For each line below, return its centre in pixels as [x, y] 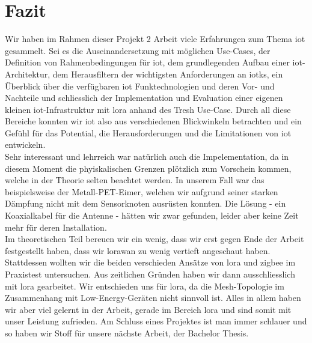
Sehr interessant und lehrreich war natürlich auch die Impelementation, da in [147, 156]
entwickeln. [25, 144]
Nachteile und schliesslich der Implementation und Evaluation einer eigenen [144, 98]
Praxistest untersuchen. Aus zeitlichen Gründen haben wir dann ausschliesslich [150, 274]
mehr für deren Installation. [56, 227]
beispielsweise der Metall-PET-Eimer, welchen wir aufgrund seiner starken [142, 191]
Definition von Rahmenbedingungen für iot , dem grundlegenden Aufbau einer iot [154, 62]
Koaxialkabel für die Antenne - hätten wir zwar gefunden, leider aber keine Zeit [152, 215]
